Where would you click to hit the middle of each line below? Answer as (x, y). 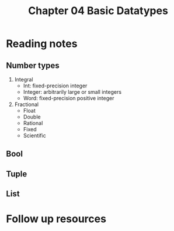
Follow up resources (56, 219)
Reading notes (42, 44)
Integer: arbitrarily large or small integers (72, 92)
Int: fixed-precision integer (55, 86)
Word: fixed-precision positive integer (69, 98)
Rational (33, 123)
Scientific (34, 135)
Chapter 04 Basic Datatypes (98, 11)
